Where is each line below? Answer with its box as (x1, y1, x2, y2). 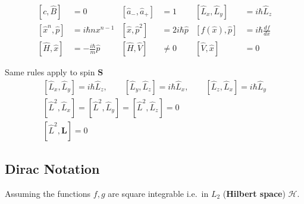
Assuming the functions (5, 187, 91, 199)
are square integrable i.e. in (108, 187, 209, 199)
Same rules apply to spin (5, 66, 95, 78)
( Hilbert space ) (222, 187, 286, 199)
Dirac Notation (5, 160, 100, 178)
